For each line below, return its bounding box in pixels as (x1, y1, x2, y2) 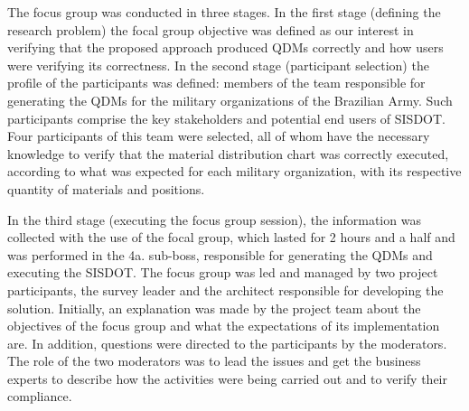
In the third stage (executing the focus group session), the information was (7, 210, 421, 229)
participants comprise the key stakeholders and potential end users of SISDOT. (7, 108, 446, 127)
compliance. (7, 387, 72, 406)
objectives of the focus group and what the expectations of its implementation (7, 316, 440, 335)
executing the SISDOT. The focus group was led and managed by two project (7, 263, 438, 282)
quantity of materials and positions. (7, 179, 205, 198)
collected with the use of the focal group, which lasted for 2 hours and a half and (7, 228, 455, 247)
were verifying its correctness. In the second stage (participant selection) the (7, 55, 429, 74)
